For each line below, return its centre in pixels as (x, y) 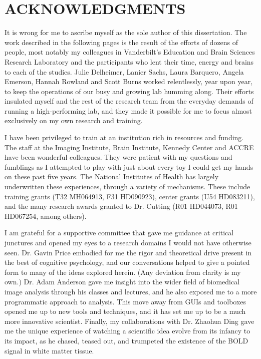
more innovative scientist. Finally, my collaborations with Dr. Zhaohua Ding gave (129, 321)
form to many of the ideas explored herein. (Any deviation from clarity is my (123, 272)
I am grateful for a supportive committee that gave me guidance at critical (119, 233)
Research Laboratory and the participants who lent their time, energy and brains (129, 61)
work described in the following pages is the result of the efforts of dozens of (121, 42)
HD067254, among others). (46, 216)
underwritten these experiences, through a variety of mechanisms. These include (127, 187)
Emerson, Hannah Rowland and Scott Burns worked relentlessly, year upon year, (129, 81)
